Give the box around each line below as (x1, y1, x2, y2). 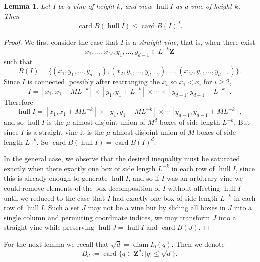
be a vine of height (58, 1, 115, 11)
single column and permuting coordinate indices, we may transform (4, 212, 210, 222)
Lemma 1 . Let (4, 1, 50, 11)
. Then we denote (171, 238, 225, 249)
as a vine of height (175, 1, 232, 11)
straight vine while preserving (4, 222, 95, 232)
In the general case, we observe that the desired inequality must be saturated (4, 153, 240, 164)
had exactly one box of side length (112, 192, 218, 203)
